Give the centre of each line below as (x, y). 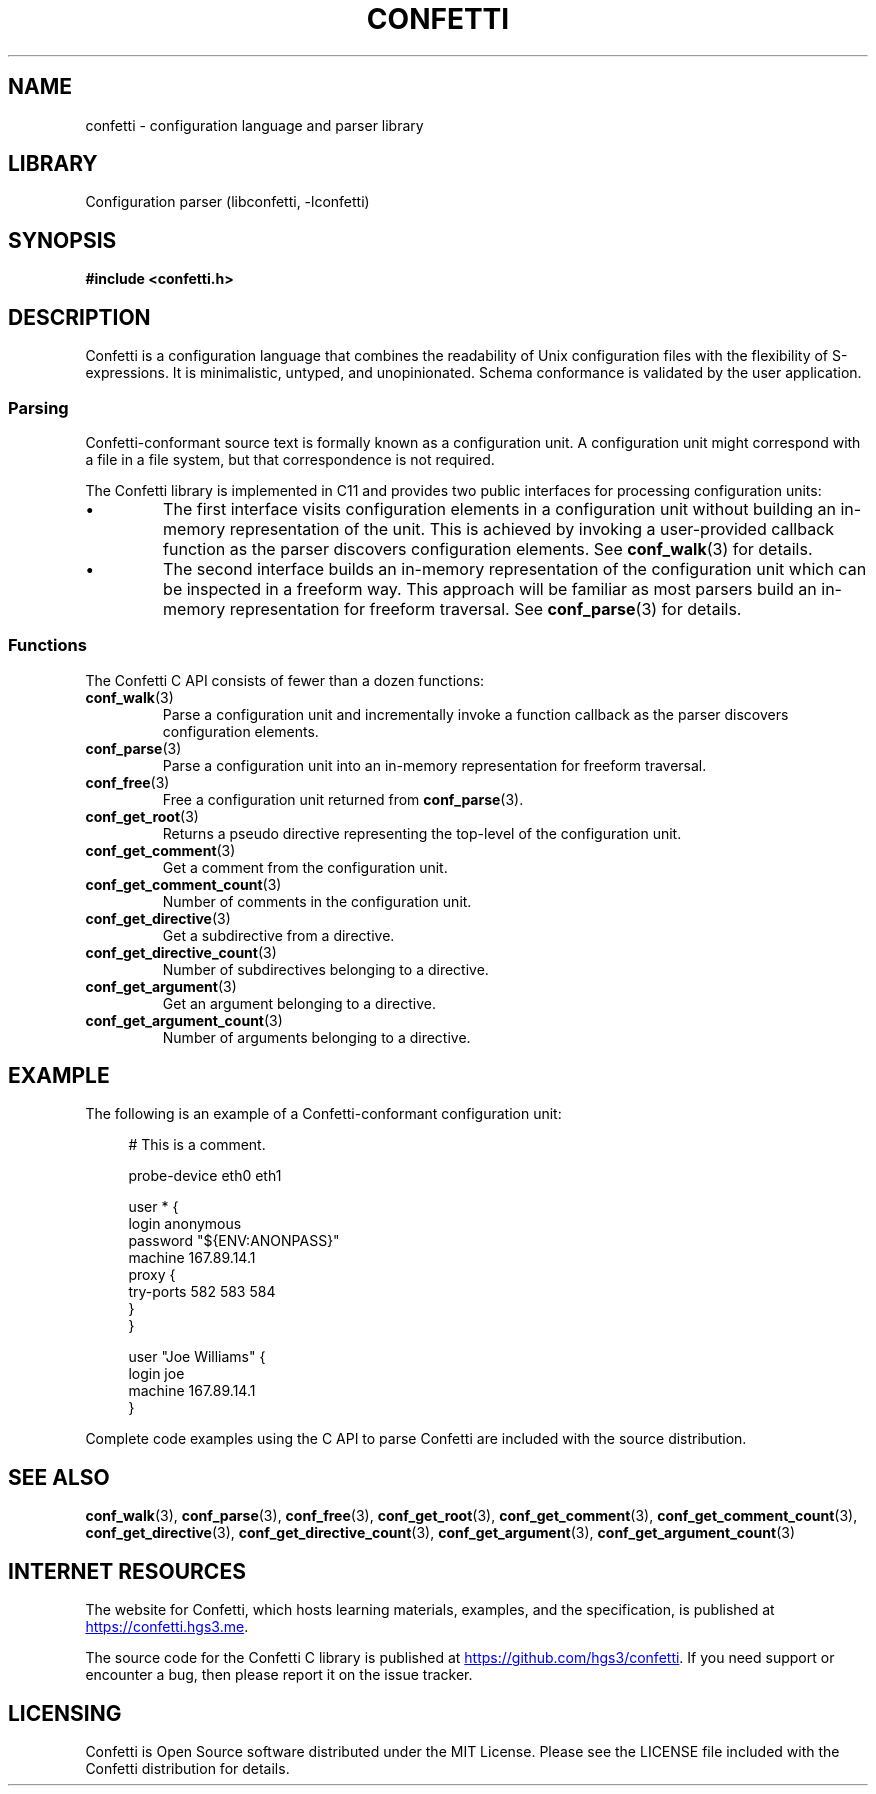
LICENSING (65, 1713)
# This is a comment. (197, 1145)
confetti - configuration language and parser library (254, 125)
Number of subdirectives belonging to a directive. (325, 969)
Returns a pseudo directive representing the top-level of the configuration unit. (422, 833)
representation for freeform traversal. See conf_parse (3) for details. (485, 608)
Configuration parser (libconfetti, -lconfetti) (227, 202)
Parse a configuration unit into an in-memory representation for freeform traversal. (434, 765)
